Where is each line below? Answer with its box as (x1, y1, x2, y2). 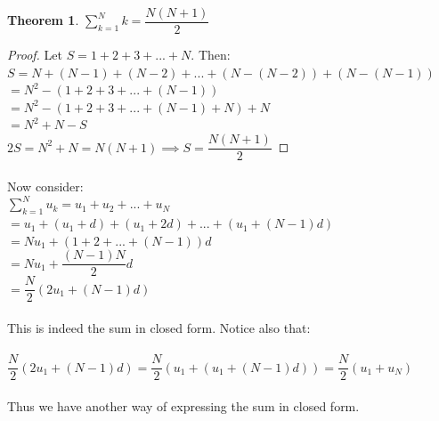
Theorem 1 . (7, 11, 79, 29)
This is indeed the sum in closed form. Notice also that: (7, 318, 311, 336)
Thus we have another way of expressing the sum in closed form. (7, 396, 360, 415)
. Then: (191, 45, 231, 64)
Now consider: (7, 176, 84, 195)
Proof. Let (7, 45, 62, 64)
